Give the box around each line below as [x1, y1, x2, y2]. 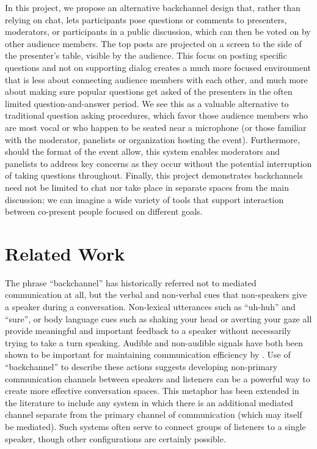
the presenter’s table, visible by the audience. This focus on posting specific [5, 49, 287, 62]
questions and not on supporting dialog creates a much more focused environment [5, 61, 312, 73]
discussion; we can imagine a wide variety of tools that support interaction [5, 193, 284, 206]
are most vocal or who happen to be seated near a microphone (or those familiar [5, 121, 307, 133]
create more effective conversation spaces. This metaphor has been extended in [5, 384, 299, 397]
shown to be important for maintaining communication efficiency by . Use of [5, 348, 291, 361]
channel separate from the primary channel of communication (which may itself [5, 408, 302, 421]
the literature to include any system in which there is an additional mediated [5, 396, 293, 409]
